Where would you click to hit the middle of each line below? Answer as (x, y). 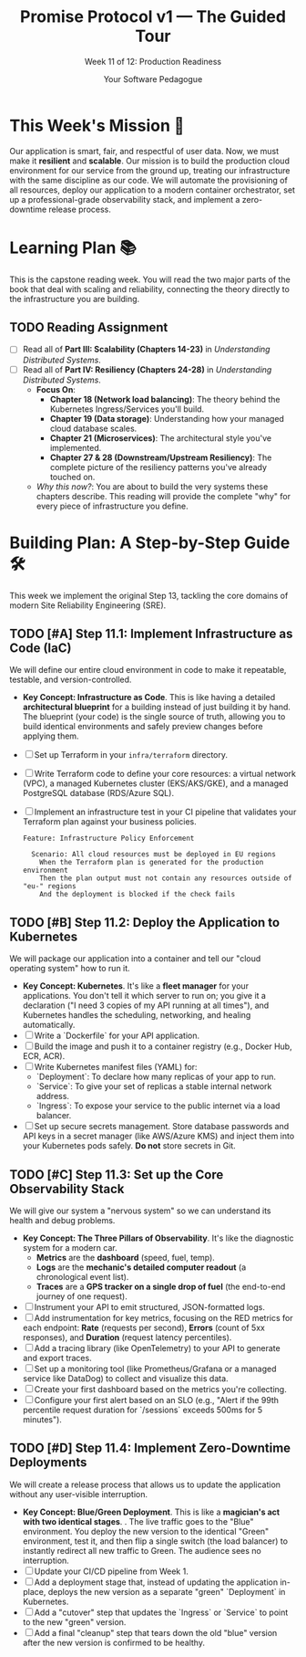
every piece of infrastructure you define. (112, 506)
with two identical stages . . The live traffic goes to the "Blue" (138, 1521)
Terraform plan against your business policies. (110, 822)
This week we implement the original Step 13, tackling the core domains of (149, 595)
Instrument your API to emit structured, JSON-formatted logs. (150, 1306)
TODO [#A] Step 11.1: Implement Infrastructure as (151, 633)
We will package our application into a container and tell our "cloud (135, 959)
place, (34, 1591)
